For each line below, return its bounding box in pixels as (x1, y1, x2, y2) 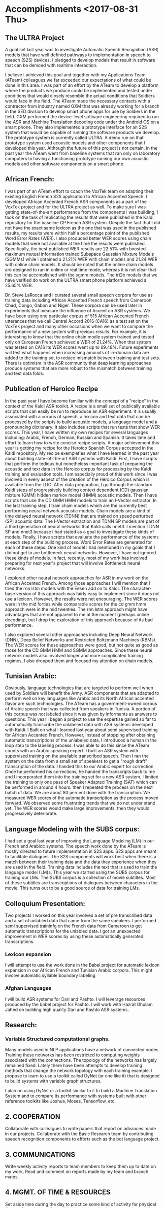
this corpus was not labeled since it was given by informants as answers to (5, 711, 158, 717)
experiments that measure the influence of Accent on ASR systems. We (5, 307, 150, 313)
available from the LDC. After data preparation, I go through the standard (5, 481, 153, 487)
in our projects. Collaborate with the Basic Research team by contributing (5, 1131, 154, 1137)
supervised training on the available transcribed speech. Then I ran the (5, 753, 149, 759)
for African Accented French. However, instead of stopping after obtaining (5, 732, 156, 738)
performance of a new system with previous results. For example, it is (5, 329, 147, 335)
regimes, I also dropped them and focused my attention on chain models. (5, 658, 154, 664)
